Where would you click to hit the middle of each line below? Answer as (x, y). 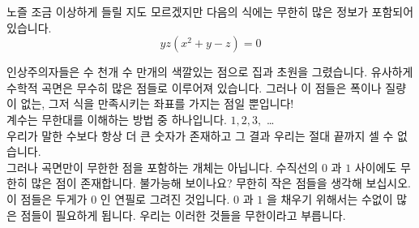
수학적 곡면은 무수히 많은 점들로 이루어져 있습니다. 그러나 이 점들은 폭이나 (194, 87)
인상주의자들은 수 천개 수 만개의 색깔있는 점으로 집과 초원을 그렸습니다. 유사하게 (210, 72)
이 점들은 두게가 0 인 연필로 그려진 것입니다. (118, 198)
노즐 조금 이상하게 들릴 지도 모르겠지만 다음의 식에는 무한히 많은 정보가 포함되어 (210, 11)
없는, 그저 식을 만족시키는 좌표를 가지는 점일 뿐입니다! (157, 103)
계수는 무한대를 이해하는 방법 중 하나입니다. (117, 119)
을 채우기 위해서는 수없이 (329, 198)
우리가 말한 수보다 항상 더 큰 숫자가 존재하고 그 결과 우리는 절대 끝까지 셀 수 (200, 135)
